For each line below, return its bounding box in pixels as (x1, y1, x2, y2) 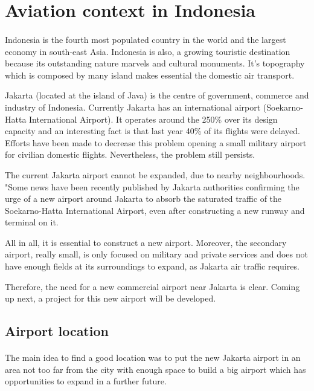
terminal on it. (5, 216, 59, 228)
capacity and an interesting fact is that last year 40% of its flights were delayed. (5, 124, 300, 137)
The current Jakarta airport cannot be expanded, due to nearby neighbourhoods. (5, 168, 306, 181)
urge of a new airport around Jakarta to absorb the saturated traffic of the (5, 192, 282, 205)
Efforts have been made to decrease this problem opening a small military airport (5, 136, 307, 149)
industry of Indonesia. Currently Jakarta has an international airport (5, 100, 261, 113)
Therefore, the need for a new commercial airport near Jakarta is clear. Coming (5, 280, 300, 292)
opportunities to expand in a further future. (5, 375, 167, 387)
